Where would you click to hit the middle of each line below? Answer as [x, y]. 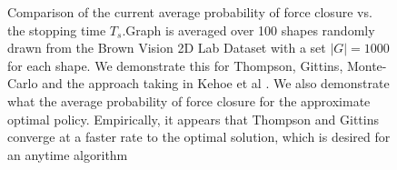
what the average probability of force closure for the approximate [189, 100]
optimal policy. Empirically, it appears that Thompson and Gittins [194, 119]
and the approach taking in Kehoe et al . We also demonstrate [216, 83]
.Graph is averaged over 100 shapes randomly [248, 30]
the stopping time [57, 30]
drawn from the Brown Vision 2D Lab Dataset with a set [167, 48]
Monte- [367, 65]
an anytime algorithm [68, 154]
